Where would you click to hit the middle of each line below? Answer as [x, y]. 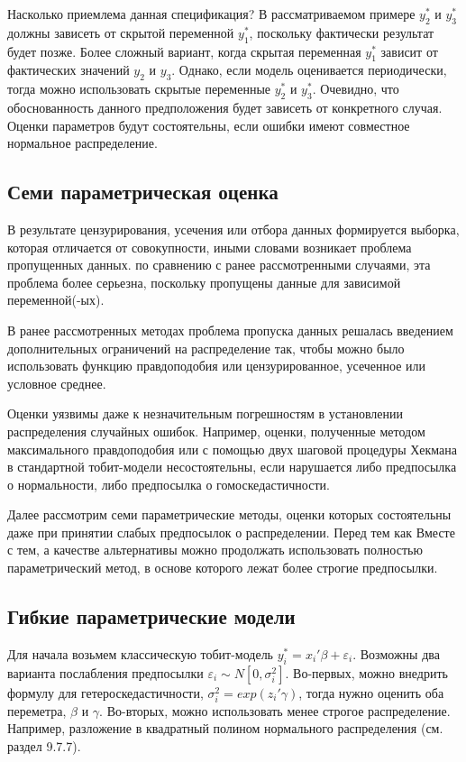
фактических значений [69, 70]
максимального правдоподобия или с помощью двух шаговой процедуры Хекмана [233, 449]
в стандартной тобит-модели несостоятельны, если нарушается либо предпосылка [232, 467]
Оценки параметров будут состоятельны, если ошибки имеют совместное [209, 125]
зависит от [409, 51]
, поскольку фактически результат [342, 32]
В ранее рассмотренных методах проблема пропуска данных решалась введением [230, 330]
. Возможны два [396, 653]
